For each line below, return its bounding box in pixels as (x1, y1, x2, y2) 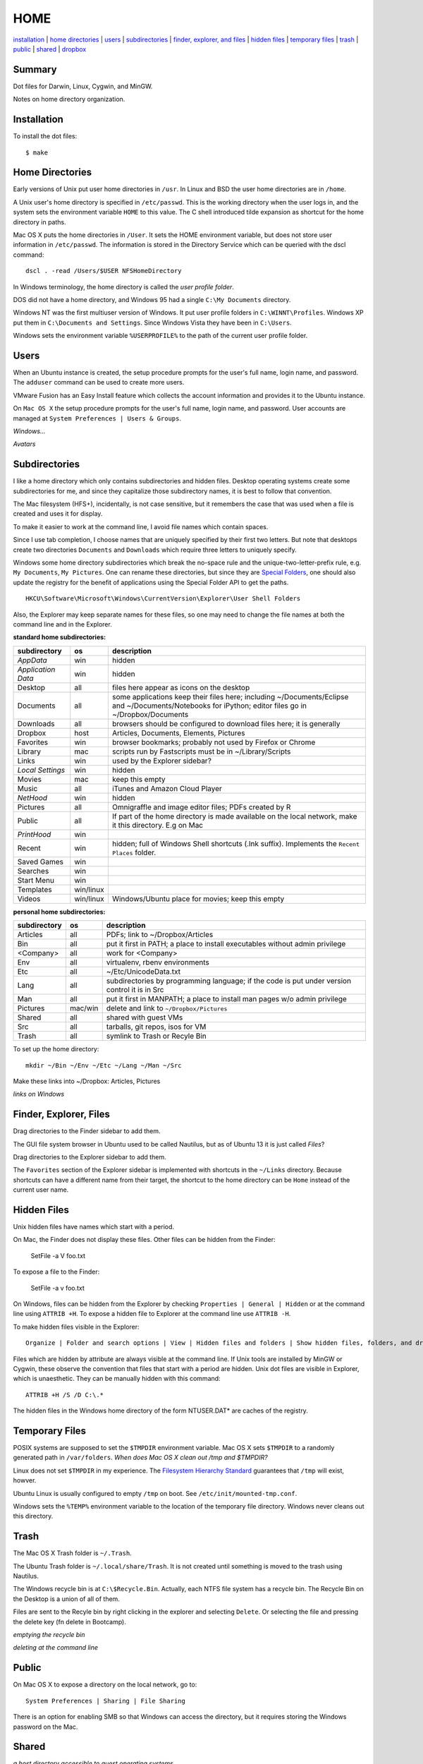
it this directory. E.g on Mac (111, 820, 204, 830)
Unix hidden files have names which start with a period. (13, 1223, 175, 1231)
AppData (17, 655, 47, 665)
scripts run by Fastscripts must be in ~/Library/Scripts (111, 747, 291, 756)
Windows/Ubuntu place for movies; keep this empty (111, 893, 285, 903)
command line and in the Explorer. (13, 620, 112, 628)
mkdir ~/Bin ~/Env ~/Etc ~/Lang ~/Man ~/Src (25, 1061, 183, 1069)
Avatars (13, 440, 36, 448)
